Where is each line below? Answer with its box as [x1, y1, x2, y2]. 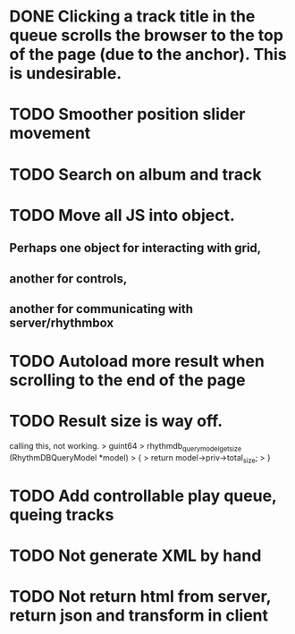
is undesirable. [9, 63, 122, 84]
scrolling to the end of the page [9, 370, 246, 391]
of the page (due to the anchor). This [9, 45, 288, 64]
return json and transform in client [9, 605, 269, 626]
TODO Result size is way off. [9, 411, 223, 431]
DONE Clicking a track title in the [9, 6, 256, 27]
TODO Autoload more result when [9, 351, 265, 372]
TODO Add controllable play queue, [9, 486, 277, 506]
